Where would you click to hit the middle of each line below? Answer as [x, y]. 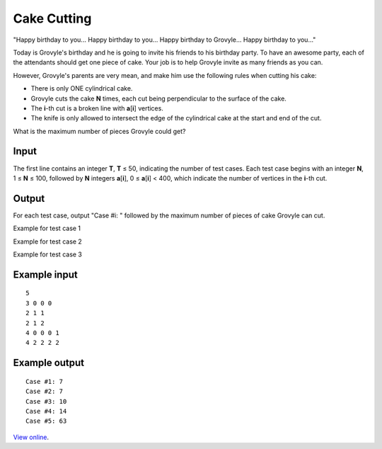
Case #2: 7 [45, 392]
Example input [45, 274]
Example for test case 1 [47, 228]
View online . [31, 437]
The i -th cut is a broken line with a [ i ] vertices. [97, 108]
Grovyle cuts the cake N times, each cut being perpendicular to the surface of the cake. [158, 98]
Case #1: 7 [45, 381]
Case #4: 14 [46, 411]
